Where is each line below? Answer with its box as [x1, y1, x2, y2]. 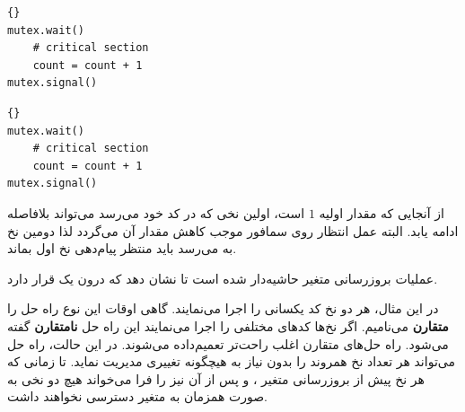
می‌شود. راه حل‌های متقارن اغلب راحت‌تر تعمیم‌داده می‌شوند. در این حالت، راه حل [7, 334, 449, 353]
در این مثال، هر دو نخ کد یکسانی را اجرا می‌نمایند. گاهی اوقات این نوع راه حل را [7, 299, 439, 318]
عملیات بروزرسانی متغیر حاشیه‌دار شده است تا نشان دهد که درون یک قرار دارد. [7, 268, 438, 287]
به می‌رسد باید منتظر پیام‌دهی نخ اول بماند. [7, 239, 237, 258]
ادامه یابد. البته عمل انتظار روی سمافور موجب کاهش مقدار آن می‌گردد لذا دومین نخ [7, 221, 459, 240]
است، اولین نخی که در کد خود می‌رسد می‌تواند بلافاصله [7, 203, 305, 222]
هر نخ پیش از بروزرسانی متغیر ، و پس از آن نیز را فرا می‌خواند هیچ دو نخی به [7, 369, 425, 388]
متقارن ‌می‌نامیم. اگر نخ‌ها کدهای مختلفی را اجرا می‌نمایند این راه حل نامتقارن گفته [7, 316, 449, 335]
